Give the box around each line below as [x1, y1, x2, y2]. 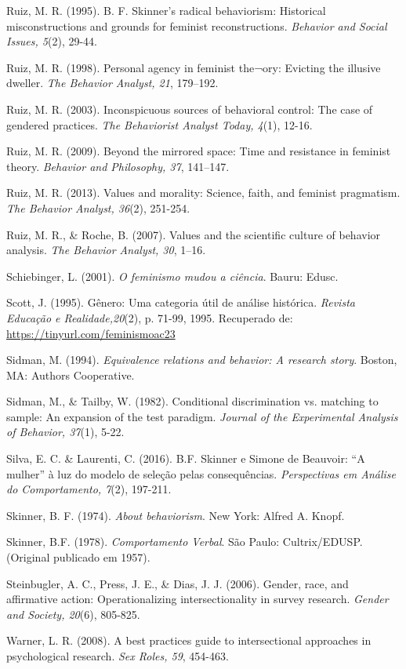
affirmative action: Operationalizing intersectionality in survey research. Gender [6, 591, 389, 607]
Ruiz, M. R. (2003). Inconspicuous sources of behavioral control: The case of [6, 100, 373, 117]
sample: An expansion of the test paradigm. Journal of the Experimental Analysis [6, 408, 398, 424]
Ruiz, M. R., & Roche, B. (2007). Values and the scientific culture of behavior [6, 226, 381, 242]
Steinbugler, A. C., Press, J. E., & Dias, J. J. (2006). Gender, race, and [6, 575, 349, 591]
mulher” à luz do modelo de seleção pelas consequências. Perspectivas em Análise [6, 465, 397, 482]
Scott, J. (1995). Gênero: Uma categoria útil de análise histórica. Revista [6, 294, 355, 311]
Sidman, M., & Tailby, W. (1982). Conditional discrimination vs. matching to [6, 393, 379, 409]
